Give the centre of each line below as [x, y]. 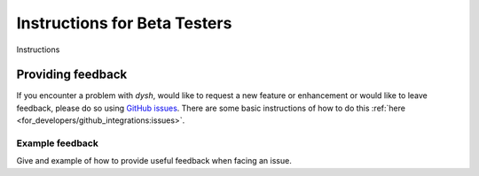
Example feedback [58, 143]
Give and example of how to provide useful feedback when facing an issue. [154, 161]
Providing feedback [72, 75]
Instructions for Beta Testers [124, 23]
